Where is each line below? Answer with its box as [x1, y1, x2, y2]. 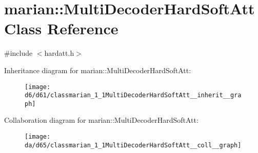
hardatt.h [44, 48, 74, 58]
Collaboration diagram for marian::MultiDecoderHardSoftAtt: [4, 115, 199, 125]
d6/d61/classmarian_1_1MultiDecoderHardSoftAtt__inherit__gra [25, 92, 242, 99]
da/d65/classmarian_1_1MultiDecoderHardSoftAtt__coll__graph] [25, 141, 242, 149]
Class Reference [4, 18, 118, 39]
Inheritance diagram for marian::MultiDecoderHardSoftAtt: [4, 64, 191, 75]
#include [4, 48, 33, 58]
